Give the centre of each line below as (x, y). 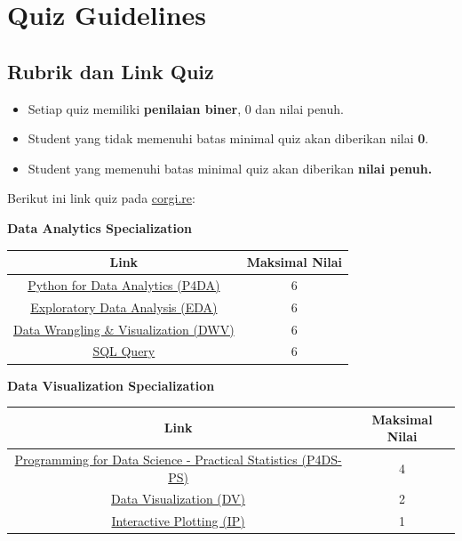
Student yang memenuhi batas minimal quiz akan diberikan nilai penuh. (230, 168)
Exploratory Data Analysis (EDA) (124, 307)
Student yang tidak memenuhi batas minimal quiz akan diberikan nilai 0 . (228, 138)
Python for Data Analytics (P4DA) (124, 284)
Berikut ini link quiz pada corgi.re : (101, 198)
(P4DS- (322, 460)
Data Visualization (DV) (179, 499)
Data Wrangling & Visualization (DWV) (124, 329)
